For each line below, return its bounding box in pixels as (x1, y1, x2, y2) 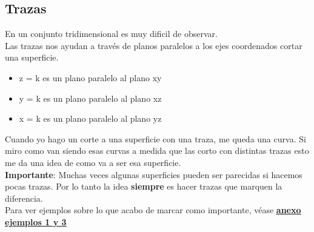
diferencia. (5, 191, 43, 204)
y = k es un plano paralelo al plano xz (19, 91, 162, 104)
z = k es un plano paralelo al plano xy (19, 71, 162, 84)
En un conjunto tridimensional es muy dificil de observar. (5, 27, 218, 40)
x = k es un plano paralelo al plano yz (19, 112, 162, 125)
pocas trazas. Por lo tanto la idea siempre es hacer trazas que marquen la (5, 180, 282, 193)
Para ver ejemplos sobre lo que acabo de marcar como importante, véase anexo (5, 204, 301, 216)
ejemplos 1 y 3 (5, 215, 67, 228)
